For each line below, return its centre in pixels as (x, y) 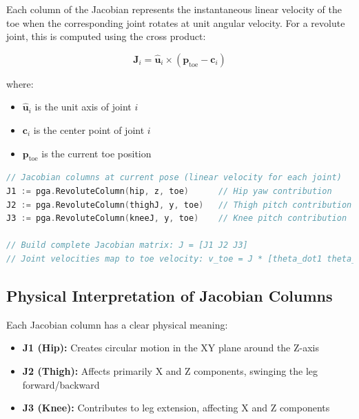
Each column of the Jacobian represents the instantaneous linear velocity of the (174, 9)
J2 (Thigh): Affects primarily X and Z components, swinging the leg (170, 370)
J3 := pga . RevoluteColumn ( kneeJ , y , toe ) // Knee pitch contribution (177, 218)
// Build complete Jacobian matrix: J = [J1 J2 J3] (127, 245)
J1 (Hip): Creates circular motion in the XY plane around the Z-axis (171, 348)
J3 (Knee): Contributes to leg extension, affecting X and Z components (176, 408)
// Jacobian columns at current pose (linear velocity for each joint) (174, 178)
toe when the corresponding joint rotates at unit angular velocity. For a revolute (176, 22)
